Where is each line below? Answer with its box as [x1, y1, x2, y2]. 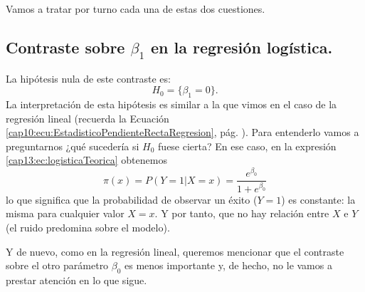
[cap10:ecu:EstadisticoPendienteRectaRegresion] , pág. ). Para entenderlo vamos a [6, 125, 359, 140]
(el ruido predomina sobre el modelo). [6, 219, 170, 234]
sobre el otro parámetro [6, 258, 109, 273]
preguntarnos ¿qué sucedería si [6, 138, 139, 153]
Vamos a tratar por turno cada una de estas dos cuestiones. [6, 1, 265, 16]
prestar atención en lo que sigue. [6, 272, 147, 287]
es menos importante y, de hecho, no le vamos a [125, 258, 332, 273]
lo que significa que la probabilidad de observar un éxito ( [6, 192, 258, 207]
